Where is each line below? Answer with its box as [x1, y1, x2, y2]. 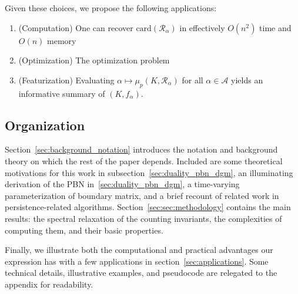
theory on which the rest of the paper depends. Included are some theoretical [5, 154, 283, 167]
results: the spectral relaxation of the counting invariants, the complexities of [5, 212, 282, 224]
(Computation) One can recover [18, 21, 133, 33]
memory [47, 34, 76, 46]
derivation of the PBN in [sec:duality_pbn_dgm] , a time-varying [5, 178, 240, 190]
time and [259, 21, 292, 33]
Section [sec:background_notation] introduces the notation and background [5, 143, 278, 156]
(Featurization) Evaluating [18, 73, 115, 86]
